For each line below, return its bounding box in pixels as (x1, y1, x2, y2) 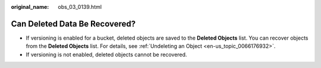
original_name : (11, 4, 49, 10)
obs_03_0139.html (58, 4, 102, 10)
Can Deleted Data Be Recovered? (11, 18, 136, 29)
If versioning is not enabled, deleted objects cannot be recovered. (26, 51, 187, 58)
